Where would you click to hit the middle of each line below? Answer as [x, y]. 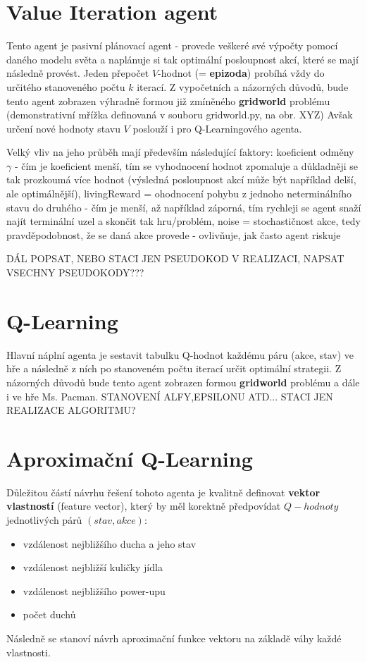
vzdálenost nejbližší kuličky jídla [93, 567]
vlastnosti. [29, 652]
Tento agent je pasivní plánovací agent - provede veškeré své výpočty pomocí [172, 45]
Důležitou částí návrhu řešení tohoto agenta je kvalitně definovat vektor [163, 492]
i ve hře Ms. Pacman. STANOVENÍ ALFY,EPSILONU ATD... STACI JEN [170, 396]
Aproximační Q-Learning [130, 458]
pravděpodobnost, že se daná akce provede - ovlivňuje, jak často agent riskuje [174, 234]
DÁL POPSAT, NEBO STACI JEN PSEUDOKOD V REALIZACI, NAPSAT [175, 258]
